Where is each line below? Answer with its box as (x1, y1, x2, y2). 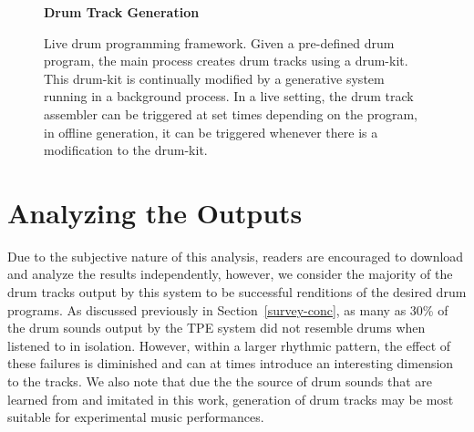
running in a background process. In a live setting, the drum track (44, 87, 414, 106)
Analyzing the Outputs (7, 193, 303, 231)
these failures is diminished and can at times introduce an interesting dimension (7, 354, 454, 373)
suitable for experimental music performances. (7, 407, 264, 427)
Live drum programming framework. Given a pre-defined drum (44, 33, 395, 52)
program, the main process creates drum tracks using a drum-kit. (44, 51, 408, 70)
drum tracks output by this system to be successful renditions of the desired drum (7, 283, 467, 302)
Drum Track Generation (44, 3, 200, 21)
